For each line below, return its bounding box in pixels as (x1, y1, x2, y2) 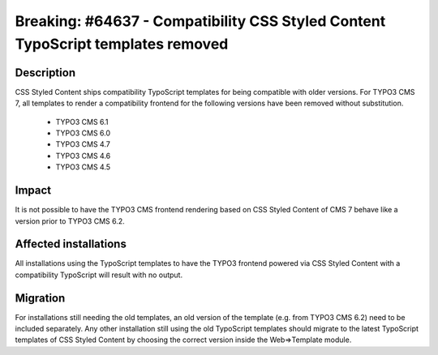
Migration (15, 291, 66, 305)
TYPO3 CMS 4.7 (55, 139, 111, 149)
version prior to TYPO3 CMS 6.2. (15, 216, 125, 226)
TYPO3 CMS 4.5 (55, 162, 111, 172)
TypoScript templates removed (15, 35, 229, 53)
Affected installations (15, 237, 127, 251)
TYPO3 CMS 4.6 (55, 151, 111, 160)
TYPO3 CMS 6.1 (55, 117, 109, 126)
